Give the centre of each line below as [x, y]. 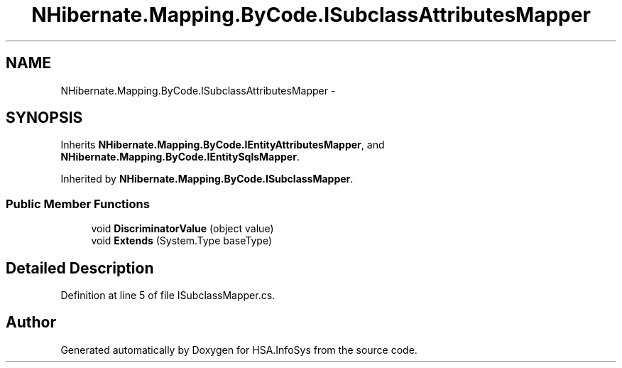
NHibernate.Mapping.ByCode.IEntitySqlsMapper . [180, 157]
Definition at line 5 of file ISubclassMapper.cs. [168, 296]
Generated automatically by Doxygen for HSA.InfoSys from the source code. [239, 350]
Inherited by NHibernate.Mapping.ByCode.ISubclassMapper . [207, 179]
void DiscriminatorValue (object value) [182, 229]
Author [31, 323]
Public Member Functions [78, 204]
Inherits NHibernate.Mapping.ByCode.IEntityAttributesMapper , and [223, 145]
